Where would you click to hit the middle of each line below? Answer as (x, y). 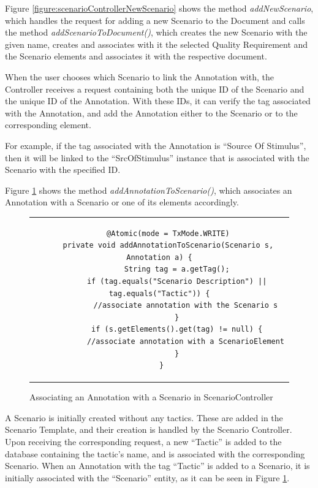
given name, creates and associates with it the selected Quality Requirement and (157, 44)
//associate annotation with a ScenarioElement (186, 341)
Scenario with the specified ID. (63, 170)
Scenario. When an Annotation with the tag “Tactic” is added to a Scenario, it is (157, 466)
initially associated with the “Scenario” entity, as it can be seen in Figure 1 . (147, 477)
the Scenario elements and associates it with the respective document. (136, 56)
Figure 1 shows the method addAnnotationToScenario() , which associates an (149, 190)
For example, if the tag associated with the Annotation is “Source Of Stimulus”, (156, 145)
